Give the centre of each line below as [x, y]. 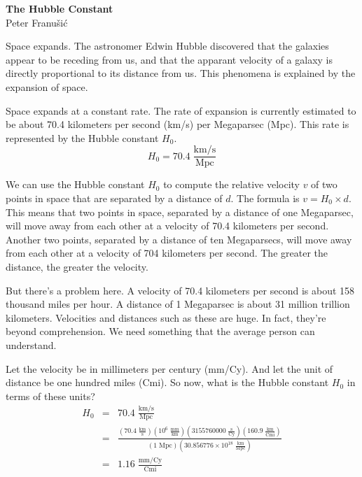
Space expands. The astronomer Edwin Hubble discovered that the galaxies [167, 46]
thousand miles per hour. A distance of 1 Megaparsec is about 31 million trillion [178, 304]
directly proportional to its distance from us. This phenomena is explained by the [181, 73]
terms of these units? [50, 396]
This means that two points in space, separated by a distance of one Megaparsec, [180, 212]
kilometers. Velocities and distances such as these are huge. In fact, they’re [166, 317]
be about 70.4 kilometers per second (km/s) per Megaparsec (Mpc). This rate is [177, 124]
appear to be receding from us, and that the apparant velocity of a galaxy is [169, 59]
